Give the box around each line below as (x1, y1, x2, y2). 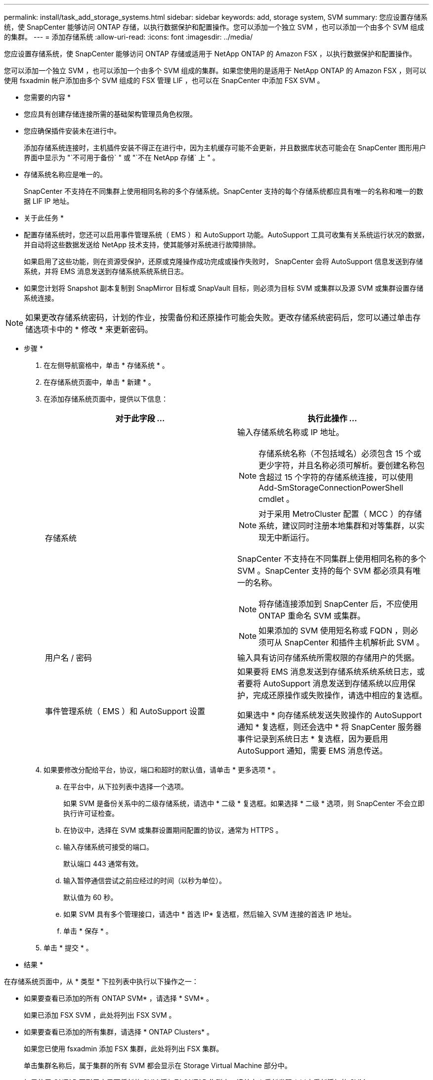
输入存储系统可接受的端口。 (63, 843, 153, 851)
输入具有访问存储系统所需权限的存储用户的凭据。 (237, 653, 420, 663)
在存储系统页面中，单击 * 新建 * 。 (43, 378, 155, 386)
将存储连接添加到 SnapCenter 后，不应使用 (259, 599, 418, 609)
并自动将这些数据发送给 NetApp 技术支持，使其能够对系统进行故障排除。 (24, 240, 260, 249)
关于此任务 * (24, 214, 64, 222)
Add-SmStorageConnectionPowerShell (259, 483, 403, 493)
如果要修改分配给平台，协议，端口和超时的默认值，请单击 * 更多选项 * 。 (43, 765, 280, 774)
